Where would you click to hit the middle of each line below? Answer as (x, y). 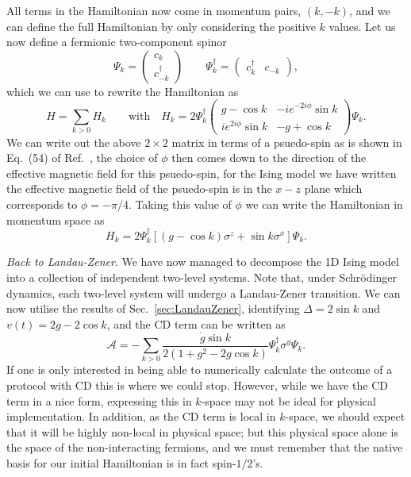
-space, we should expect (345, 416)
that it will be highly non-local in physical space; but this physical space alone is (202, 431)
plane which (333, 188)
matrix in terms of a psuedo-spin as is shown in (287, 142)
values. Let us (362, 26)
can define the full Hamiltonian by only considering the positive (161, 26)
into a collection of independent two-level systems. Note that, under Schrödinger (202, 277)
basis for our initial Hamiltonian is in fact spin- (121, 463)
